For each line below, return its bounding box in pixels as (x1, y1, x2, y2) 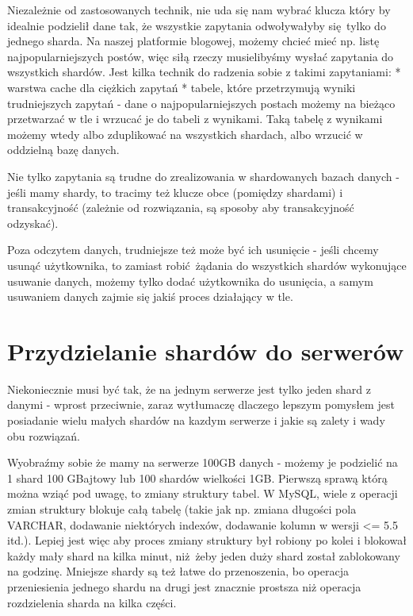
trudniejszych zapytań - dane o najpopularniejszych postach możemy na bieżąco (7, 94, 396, 111)
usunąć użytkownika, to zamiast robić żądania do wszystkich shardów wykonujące (7, 256, 407, 273)
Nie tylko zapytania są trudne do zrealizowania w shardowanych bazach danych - (7, 167, 400, 184)
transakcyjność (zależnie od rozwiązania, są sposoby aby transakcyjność (7, 199, 354, 216)
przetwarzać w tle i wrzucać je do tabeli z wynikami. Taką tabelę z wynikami (7, 110, 383, 127)
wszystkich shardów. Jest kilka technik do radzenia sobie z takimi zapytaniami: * (7, 64, 401, 80)
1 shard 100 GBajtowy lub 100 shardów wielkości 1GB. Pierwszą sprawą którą (7, 469, 388, 486)
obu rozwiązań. (7, 427, 80, 444)
